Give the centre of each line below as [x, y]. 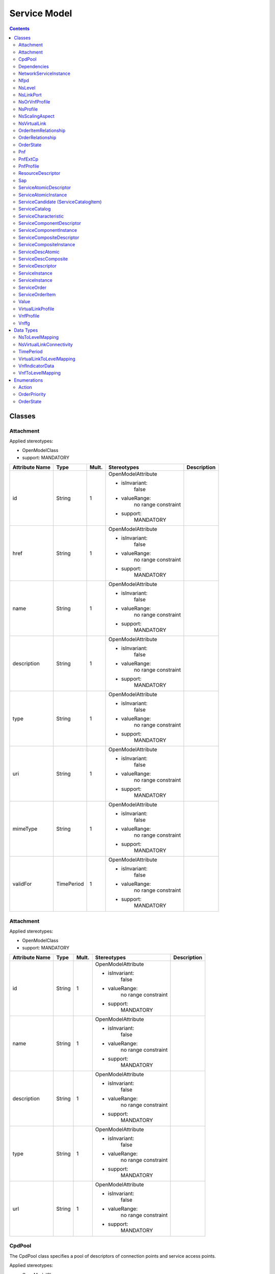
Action [25, 387]
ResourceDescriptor [39, 173]
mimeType [25, 829]
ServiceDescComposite [43, 259]
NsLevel [27, 88]
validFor [22, 884]
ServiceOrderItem [37, 295]
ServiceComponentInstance [48, 230]
